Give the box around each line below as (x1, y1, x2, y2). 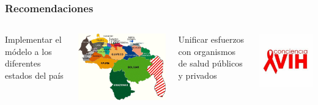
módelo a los (5, 45, 52, 57)
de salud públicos (178, 57, 243, 70)
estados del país (5, 69, 64, 81)
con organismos (178, 45, 236, 57)
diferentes (5, 57, 41, 70)
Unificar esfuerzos (178, 33, 245, 46)
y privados (178, 69, 217, 81)
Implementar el (5, 33, 62, 46)
